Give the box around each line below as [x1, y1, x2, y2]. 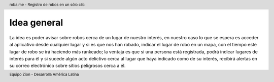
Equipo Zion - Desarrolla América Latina [9, 72, 79, 77]
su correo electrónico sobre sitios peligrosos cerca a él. [9, 63, 126, 69]
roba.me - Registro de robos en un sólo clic [9, 2, 85, 7]
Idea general [9, 17, 63, 29]
